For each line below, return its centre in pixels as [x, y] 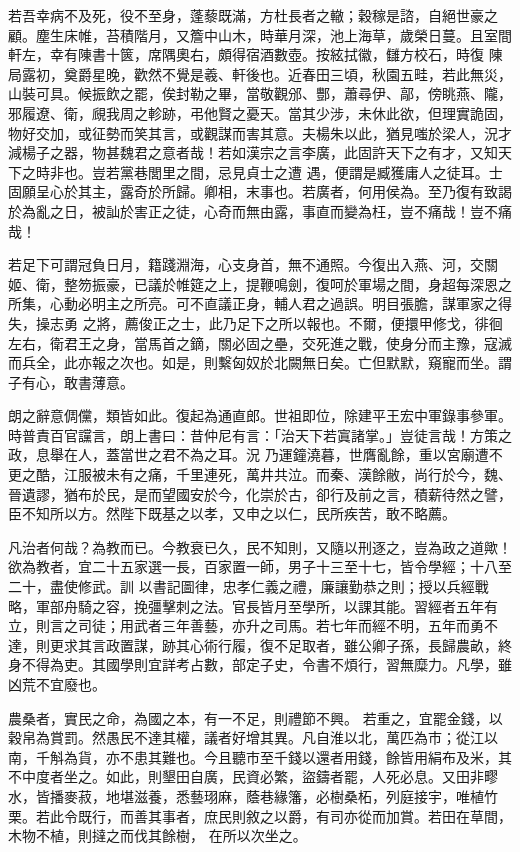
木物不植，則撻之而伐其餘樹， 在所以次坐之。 [157, 835]
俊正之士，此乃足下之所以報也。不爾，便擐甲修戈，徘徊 [320, 322]
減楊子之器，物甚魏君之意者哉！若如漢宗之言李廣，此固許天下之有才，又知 [253, 152]
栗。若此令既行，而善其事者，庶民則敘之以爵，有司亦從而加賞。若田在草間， [260, 815]
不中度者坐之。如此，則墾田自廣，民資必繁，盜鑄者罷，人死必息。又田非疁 [253, 776]
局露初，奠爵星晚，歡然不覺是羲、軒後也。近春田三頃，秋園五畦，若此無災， [260, 73]
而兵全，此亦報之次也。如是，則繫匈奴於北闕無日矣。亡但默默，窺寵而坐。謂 [260, 362]
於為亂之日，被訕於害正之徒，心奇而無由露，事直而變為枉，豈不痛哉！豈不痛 [260, 210]
